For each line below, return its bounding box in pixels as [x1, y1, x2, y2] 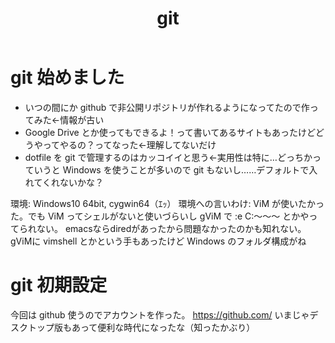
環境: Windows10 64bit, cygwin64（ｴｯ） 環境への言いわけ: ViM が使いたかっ [10, 197, 325, 209]
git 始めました [10, 67, 125, 89]
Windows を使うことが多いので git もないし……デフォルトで [62, 163, 310, 176]
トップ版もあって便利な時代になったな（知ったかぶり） [27, 321, 256, 333]
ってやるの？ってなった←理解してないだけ [42, 138, 217, 151]
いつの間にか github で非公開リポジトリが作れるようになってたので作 [24, 101, 310, 113]
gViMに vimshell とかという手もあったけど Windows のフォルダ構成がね [10, 235, 307, 247]
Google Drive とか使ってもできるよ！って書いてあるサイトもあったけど [24, 126, 316, 138]
